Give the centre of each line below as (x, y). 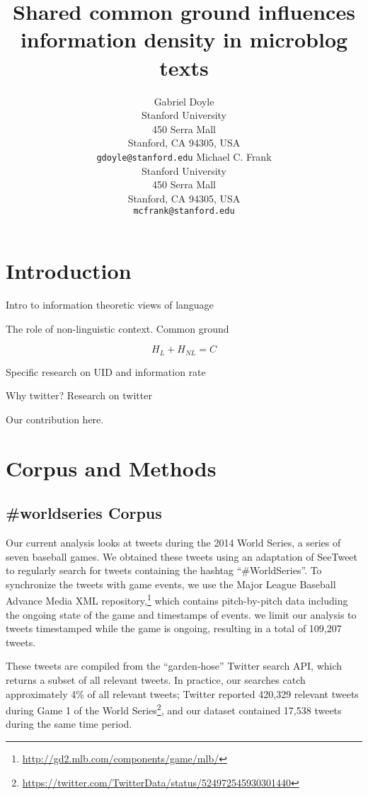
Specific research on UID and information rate (106, 371)
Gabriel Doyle (184, 101)
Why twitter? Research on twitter (79, 395)
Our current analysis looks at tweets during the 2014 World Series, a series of (173, 542)
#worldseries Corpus (84, 513)
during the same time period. (69, 724)
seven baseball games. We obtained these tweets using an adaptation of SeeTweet (182, 556)
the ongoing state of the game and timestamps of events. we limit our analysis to (181, 614)
